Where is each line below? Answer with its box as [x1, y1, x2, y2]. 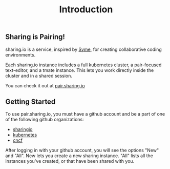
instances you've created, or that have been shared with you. [5, 158, 135, 164]
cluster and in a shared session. [5, 72, 73, 79]
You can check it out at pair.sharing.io [5, 82, 86, 88]
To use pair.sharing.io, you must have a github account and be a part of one [5, 111, 165, 117]
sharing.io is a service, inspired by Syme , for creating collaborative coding [5, 46, 162, 52]
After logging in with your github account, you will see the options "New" [5, 147, 159, 154]
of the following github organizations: [5, 117, 84, 123]
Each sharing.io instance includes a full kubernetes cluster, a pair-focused [5, 62, 162, 68]
